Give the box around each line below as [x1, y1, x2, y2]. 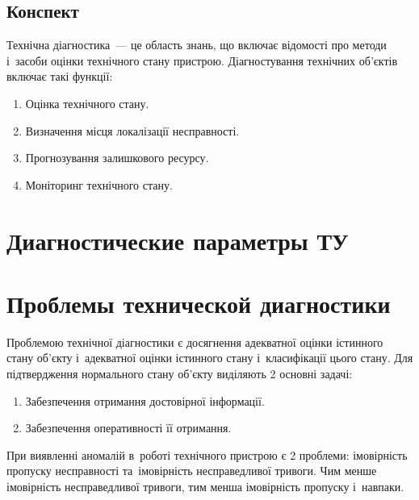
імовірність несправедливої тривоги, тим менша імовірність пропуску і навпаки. [6, 478, 404, 495]
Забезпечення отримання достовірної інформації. [25, 392, 265, 409]
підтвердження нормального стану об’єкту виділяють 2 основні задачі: [6, 365, 353, 382]
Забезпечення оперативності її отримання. [25, 419, 232, 436]
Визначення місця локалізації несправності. [25, 122, 240, 139]
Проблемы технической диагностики [6, 286, 391, 319]
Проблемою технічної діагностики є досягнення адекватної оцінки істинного [6, 333, 383, 350]
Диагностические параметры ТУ [6, 223, 349, 256]
